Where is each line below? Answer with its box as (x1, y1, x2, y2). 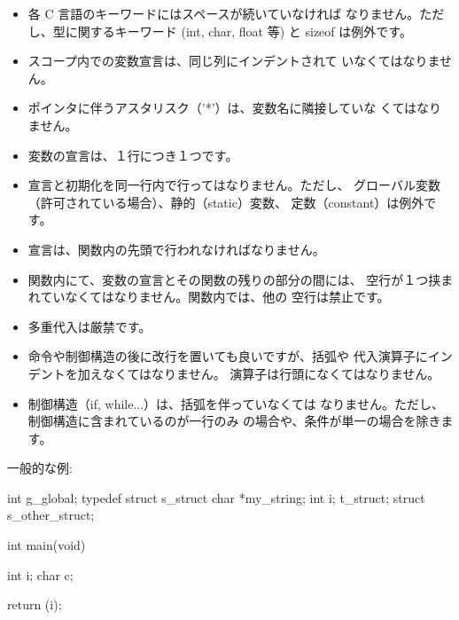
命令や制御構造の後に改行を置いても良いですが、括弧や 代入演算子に (27, 347, 428, 365)
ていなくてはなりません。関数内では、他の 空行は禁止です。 (40, 287, 390, 306)
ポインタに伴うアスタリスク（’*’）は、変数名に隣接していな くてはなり (27, 98, 442, 117)
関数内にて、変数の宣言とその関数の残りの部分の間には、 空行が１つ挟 (27, 270, 441, 288)
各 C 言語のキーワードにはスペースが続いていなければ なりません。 (27, 4, 420, 22)
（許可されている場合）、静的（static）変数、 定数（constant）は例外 (27, 192, 424, 211)
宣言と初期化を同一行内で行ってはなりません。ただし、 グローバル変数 (27, 176, 440, 194)
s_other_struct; (7, 506, 95, 524)
